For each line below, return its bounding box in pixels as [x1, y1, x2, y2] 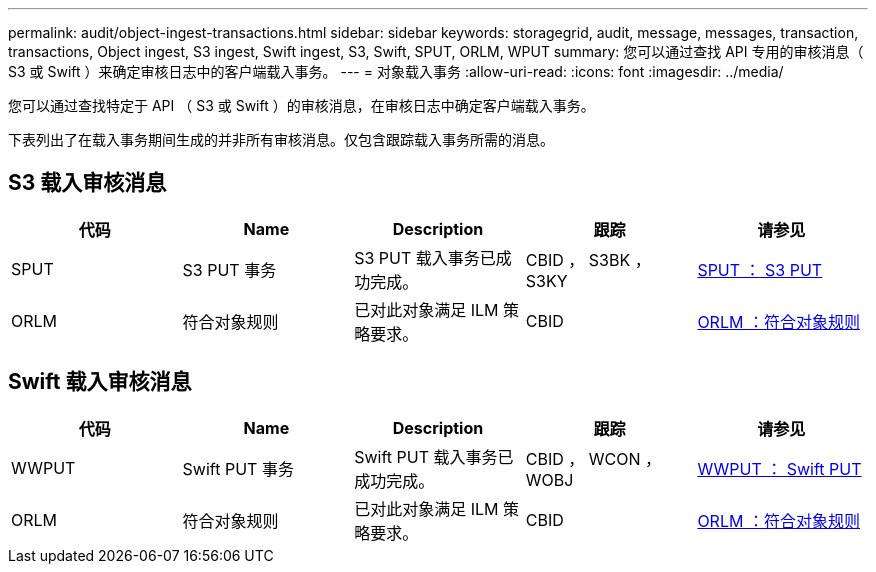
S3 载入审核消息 [8, 170, 167, 196]
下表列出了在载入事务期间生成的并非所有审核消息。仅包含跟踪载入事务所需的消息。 [8, 131, 554, 148]
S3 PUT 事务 [182, 259, 277, 280]
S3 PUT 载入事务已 [354, 247, 496, 268]
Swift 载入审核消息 [8, 369, 192, 395]
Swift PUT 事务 [182, 458, 294, 479]
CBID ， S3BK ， [525, 249, 651, 270]
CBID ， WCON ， [525, 448, 662, 469]
